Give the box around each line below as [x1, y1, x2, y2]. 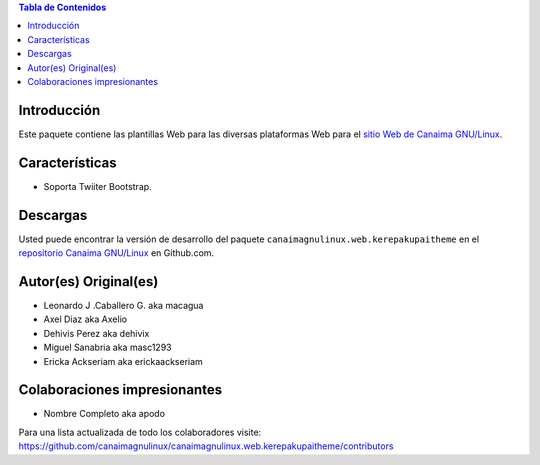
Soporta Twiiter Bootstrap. [43, 180, 152, 192]
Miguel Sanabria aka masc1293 [43, 341, 172, 354]
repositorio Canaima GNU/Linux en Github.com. [18, 247, 215, 259]
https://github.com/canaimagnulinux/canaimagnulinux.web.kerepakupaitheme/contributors [18, 440, 394, 452]
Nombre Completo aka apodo [43, 408, 165, 420]
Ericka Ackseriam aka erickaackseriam [43, 355, 204, 367]
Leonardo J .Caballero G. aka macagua [43, 299, 204, 311]
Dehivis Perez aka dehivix [43, 327, 150, 339]
